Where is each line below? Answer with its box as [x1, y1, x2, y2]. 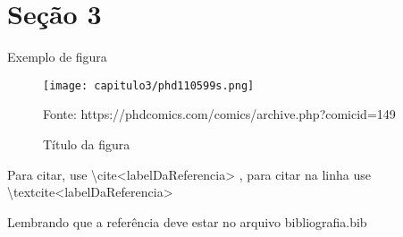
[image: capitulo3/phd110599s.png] [43, 79, 255, 92]
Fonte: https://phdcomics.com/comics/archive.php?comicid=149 [43, 105, 396, 123]
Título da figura [43, 134, 130, 153]
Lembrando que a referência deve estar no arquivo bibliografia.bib [7, 212, 367, 231]
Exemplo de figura [7, 47, 107, 66]
